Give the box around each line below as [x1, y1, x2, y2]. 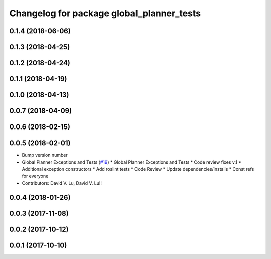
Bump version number [22, 152, 68, 158]
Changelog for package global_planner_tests [9, 8, 201, 19]
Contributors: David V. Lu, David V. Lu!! [22, 180, 102, 186]
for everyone [22, 173, 49, 179]
